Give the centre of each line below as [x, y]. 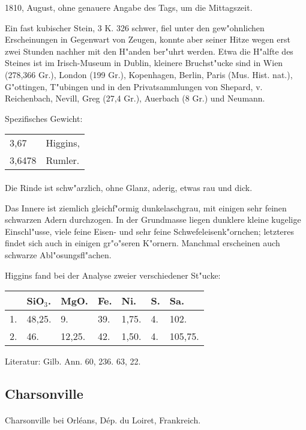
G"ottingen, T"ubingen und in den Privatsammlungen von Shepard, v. [134, 86]
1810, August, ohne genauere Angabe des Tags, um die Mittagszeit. [129, 7]
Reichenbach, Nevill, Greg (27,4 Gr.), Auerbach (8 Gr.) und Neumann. [135, 98]
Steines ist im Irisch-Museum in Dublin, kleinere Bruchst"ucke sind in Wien [144, 63]
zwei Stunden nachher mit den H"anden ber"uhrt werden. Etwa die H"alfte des [149, 51]
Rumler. [63, 160]
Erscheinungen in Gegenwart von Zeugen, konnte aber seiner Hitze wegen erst [148, 39]
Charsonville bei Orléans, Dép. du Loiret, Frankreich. [103, 420]
